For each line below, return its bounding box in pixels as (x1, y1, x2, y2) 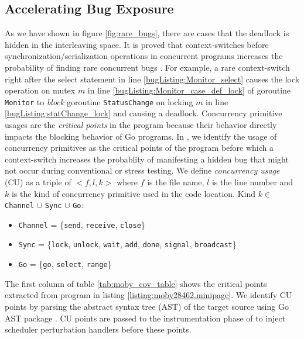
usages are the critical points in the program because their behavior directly (5, 119, 277, 131)
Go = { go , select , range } (18, 258, 112, 270)
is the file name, (147, 175, 204, 188)
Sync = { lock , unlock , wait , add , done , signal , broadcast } (18, 238, 237, 250)
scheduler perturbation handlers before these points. (5, 323, 192, 335)
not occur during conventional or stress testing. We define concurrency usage (5, 164, 280, 177)
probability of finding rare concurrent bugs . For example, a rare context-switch (5, 61, 290, 73)
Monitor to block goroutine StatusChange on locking (5, 95, 193, 108)
